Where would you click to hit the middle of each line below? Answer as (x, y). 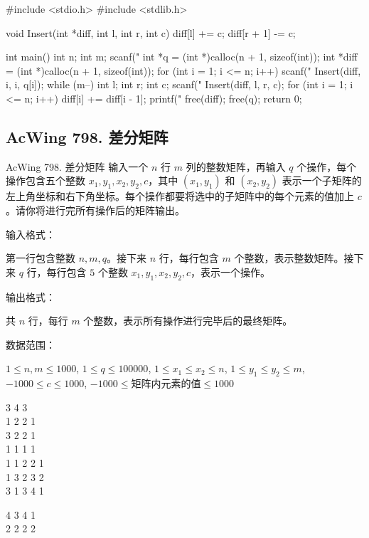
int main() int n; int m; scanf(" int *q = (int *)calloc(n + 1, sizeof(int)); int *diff (182, 57)
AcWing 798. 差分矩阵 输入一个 (77, 166)
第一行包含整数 (41, 258)
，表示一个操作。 (231, 271)
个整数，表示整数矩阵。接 (294, 258)
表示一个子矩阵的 (322, 180)
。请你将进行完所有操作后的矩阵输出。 (95, 210)
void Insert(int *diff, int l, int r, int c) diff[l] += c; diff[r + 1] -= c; (151, 32)
